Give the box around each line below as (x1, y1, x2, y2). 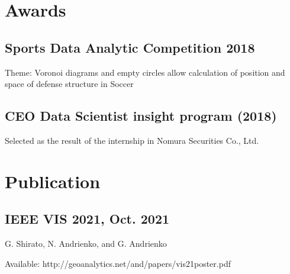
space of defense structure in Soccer (5, 78, 134, 90)
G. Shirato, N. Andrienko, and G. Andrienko (5, 237, 167, 250)
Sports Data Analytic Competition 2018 (5, 38, 255, 56)
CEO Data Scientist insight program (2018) (5, 107, 277, 125)
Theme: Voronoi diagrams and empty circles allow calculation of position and (5, 66, 285, 78)
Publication (5, 169, 101, 193)
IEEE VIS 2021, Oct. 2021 (5, 209, 170, 228)
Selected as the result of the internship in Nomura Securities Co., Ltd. (5, 134, 259, 146)
